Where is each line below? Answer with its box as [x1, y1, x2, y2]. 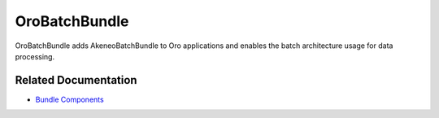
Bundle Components [35, 94, 105, 104]
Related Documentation [15, 73, 137, 87]
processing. [15, 51, 55, 61]
